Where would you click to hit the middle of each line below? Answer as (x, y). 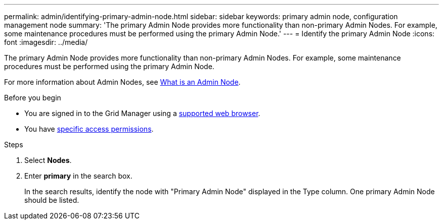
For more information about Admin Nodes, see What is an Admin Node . (122, 82)
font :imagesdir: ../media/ (46, 42)
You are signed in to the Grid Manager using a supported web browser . (142, 113)
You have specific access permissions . (89, 129)
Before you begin (33, 98)
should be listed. (52, 200)
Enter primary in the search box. (78, 176)
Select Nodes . (48, 160)
